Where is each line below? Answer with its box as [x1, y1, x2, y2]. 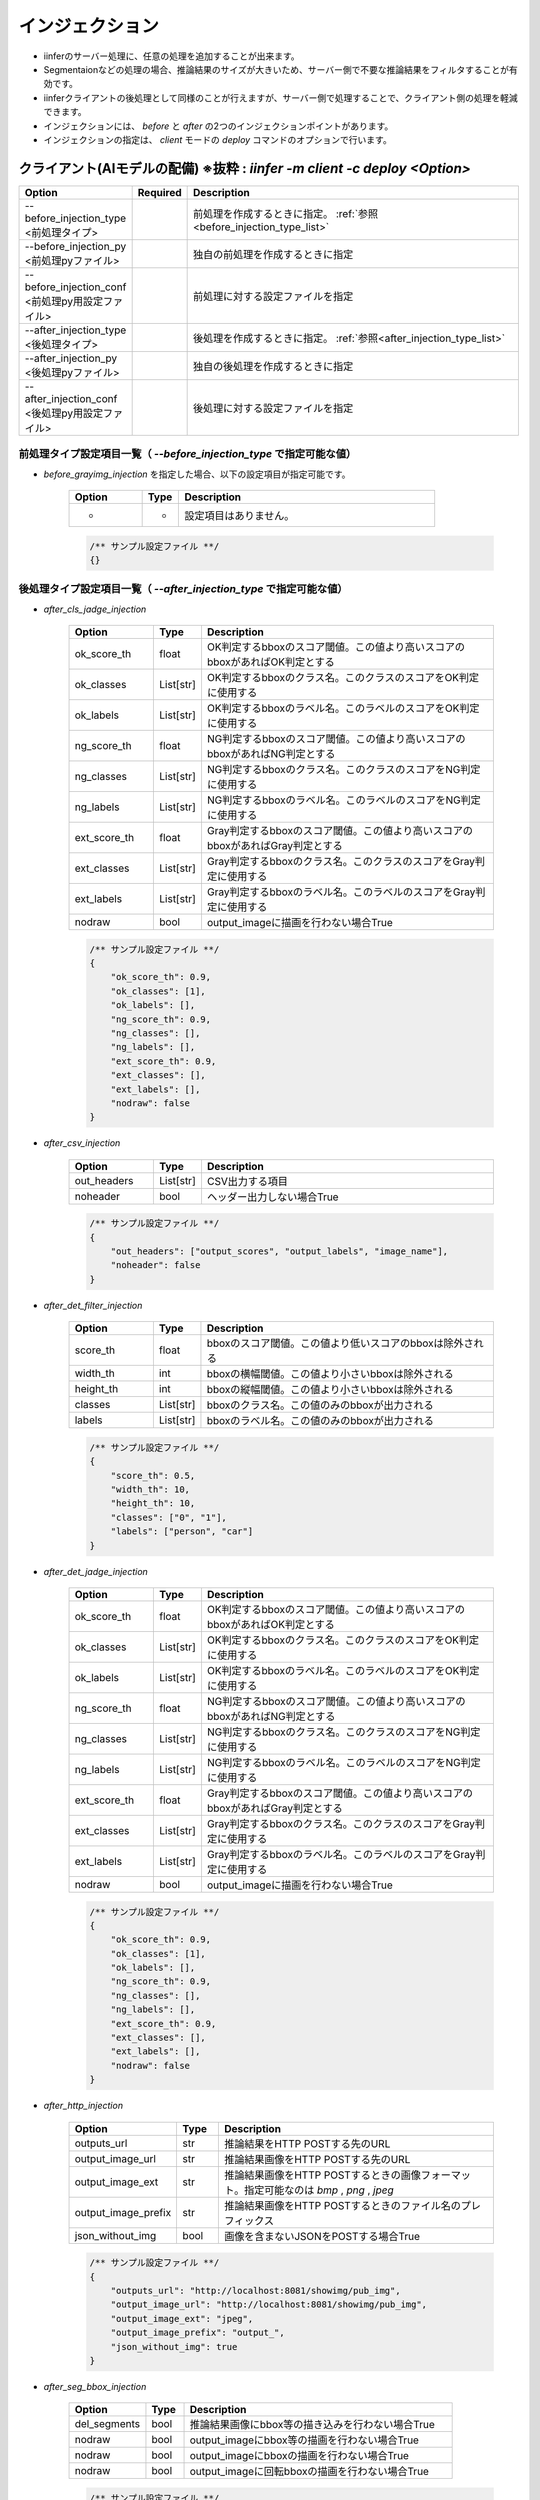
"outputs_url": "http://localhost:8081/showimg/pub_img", [110, 2285, 401, 2296]
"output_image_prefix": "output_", [110, 2327, 285, 2339]
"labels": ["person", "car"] [110, 1526, 254, 1537]
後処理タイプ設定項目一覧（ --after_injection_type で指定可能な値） [18, 582, 349, 596]
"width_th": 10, [110, 1484, 190, 1495]
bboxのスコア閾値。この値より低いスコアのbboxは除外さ [206, 1336, 474, 1350]
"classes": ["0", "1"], [110, 1511, 227, 1523]
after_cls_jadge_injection [43, 603, 147, 615]
